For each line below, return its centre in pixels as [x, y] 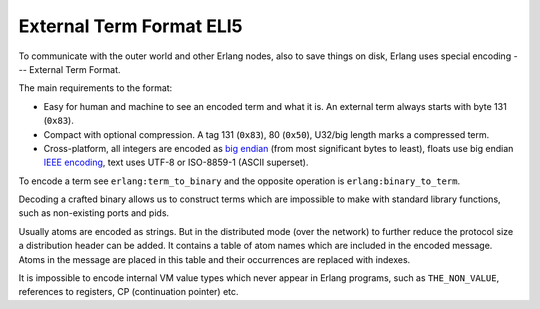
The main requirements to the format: [95, 88]
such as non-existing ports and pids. [94, 213]
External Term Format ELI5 [131, 26]
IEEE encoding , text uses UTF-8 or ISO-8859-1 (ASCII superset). [176, 162]
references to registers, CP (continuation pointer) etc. [128, 292]
